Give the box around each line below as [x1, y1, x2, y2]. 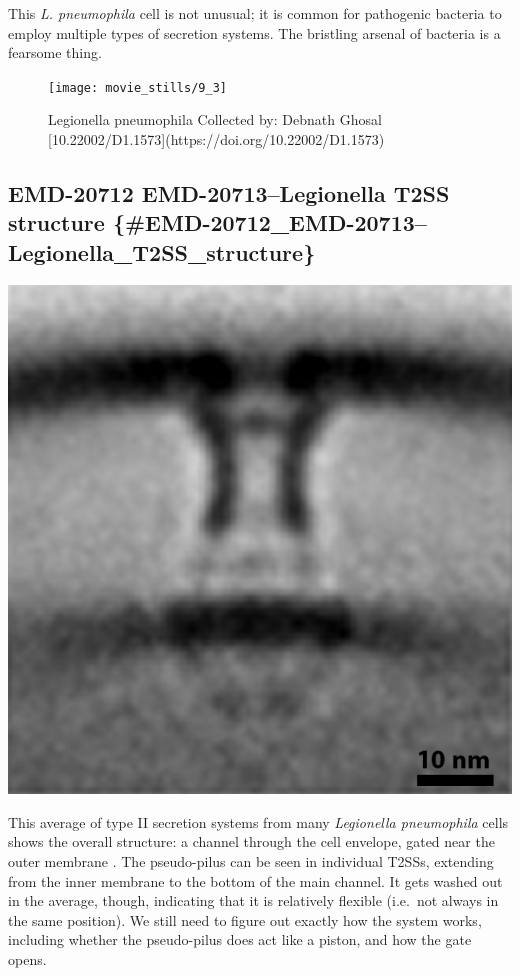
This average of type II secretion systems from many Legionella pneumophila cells [8, 811, 509, 832]
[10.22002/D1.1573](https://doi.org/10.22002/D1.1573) [48, 129, 385, 150]
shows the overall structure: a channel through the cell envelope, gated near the [8, 831, 495, 852]
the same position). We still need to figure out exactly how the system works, [8, 909, 482, 930]
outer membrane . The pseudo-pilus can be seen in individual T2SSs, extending [8, 851, 494, 872]
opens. [8, 948, 47, 969]
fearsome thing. [8, 42, 102, 63]
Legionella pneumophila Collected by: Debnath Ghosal [48, 109, 382, 130]
